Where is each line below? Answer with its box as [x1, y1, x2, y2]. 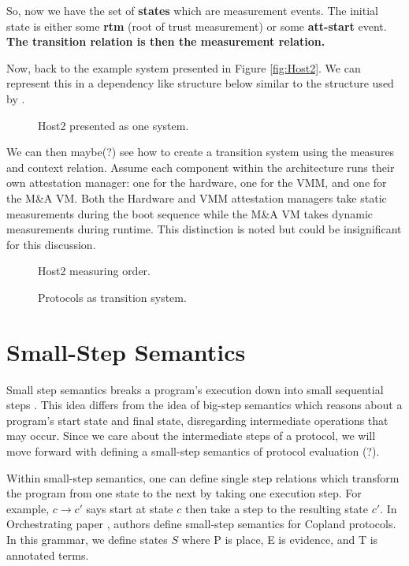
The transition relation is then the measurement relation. [6, 33, 325, 50]
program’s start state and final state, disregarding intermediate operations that [6, 411, 389, 428]
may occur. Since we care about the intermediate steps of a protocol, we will [6, 427, 376, 444]
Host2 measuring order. [38, 263, 151, 279]
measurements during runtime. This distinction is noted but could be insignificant [6, 221, 402, 237]
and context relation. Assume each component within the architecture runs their [6, 158, 395, 175]
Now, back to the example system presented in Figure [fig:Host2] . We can [6, 59, 361, 76]
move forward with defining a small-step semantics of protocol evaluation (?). [6, 443, 380, 459]
